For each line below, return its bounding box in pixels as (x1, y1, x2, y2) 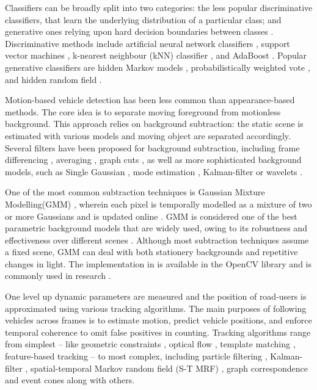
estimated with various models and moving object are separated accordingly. (5, 129, 291, 142)
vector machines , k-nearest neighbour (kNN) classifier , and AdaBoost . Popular (5, 49, 307, 62)
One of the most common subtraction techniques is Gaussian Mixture (5, 186, 265, 198)
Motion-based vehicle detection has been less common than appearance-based (5, 93, 295, 106)
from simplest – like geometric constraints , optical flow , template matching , (5, 338, 296, 350)
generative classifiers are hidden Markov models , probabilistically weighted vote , (5, 60, 310, 73)
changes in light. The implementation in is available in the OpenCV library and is (5, 257, 312, 270)
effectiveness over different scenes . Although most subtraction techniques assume (5, 233, 309, 246)
